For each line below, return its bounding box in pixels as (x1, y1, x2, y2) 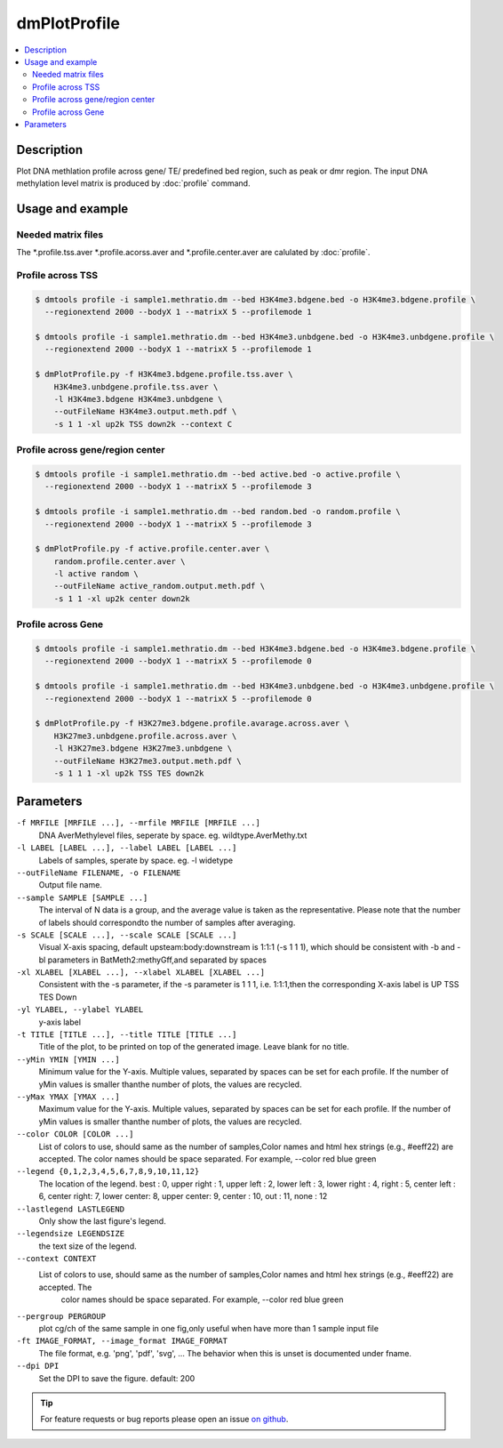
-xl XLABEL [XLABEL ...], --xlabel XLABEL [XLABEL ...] (16, 968, 266, 977)
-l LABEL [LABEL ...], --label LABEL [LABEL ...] (16, 843, 237, 853)
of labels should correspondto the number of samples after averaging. (38, 917, 296, 928)
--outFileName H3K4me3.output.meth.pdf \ (53, 406, 237, 417)
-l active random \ (53, 569, 140, 579)
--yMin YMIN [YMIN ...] (16, 1054, 120, 1065)
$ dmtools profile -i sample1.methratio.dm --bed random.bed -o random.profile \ (35, 507, 402, 517)
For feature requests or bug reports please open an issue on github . (40, 1414, 289, 1425)
